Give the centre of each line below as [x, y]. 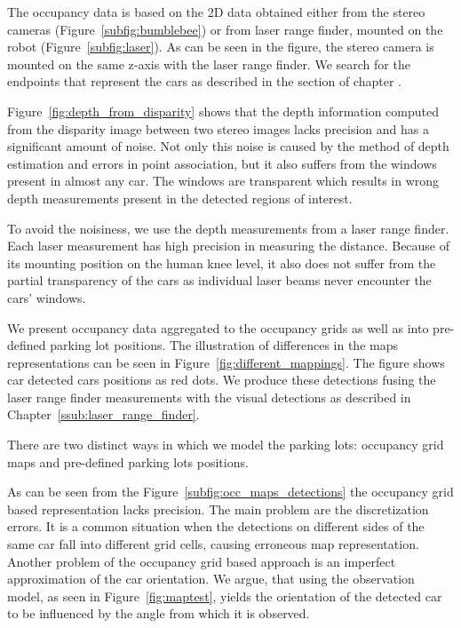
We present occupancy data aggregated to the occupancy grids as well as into [218, 327]
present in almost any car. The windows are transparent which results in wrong [223, 181]
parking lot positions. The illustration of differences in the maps [224, 345]
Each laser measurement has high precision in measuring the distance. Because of [229, 246]
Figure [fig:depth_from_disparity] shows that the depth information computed [223, 111]
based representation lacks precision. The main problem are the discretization [218, 509]
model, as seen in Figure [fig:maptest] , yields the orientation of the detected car [225, 596]
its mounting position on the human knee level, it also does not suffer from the [222, 262]
